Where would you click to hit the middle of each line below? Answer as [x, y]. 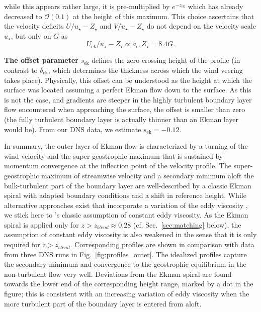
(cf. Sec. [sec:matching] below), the [187, 224]
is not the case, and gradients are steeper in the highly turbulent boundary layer [128, 99]
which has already [215, 6]
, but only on [31, 35]
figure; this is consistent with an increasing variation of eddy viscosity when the [127, 294]
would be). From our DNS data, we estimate [73, 129]
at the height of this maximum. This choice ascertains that [164, 16]
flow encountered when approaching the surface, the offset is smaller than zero [125, 109]
